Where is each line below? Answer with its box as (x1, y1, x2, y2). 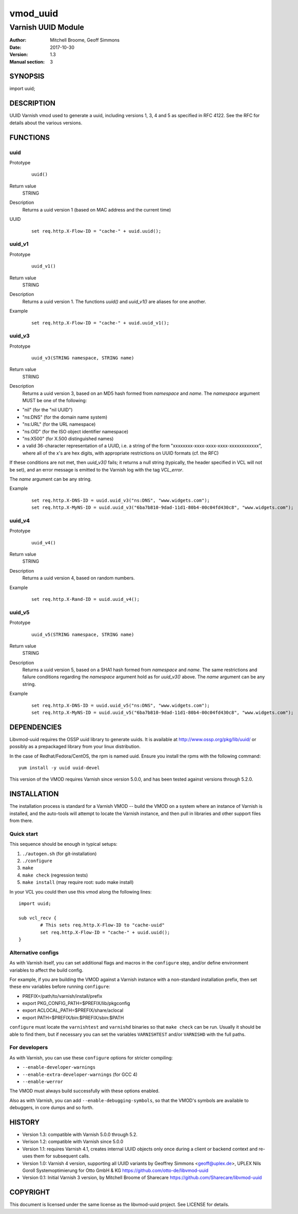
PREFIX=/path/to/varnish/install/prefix (22, 993, 103, 999)
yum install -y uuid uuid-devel (18, 765, 100, 771)
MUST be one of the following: (22, 397, 87, 404)
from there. (9, 818, 33, 824)
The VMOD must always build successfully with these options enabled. (9, 1088, 160, 1094)
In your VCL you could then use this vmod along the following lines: (9, 888, 152, 895)
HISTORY (9, 1117, 40, 1127)
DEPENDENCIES (9, 723, 62, 731)
